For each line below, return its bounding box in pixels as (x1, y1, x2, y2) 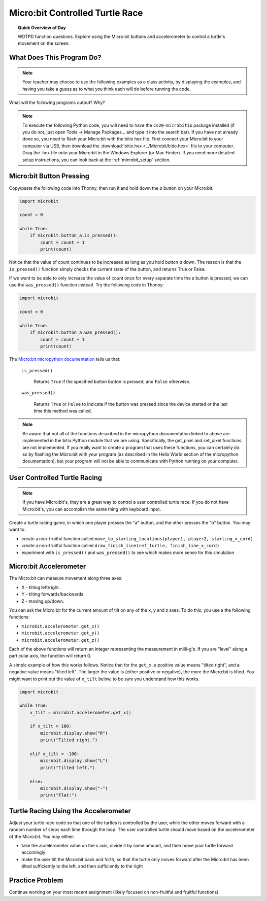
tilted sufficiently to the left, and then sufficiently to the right (21, 863, 143, 869)
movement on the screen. (18, 40, 70, 46)
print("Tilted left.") (40, 764, 96, 770)
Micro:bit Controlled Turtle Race (9, 7, 143, 18)
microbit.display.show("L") (40, 758, 108, 763)
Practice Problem (9, 876, 64, 885)
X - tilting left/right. (21, 584, 60, 590)
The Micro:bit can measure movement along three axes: (9, 575, 123, 581)
